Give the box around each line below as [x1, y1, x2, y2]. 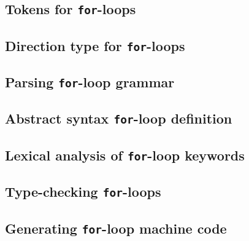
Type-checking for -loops [5, 182, 161, 201]
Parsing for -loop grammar [5, 73, 175, 92]
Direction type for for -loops [5, 36, 185, 55]
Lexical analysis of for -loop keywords [5, 145, 245, 164]
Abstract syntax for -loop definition [5, 109, 232, 128]
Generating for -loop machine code [5, 218, 227, 237]
